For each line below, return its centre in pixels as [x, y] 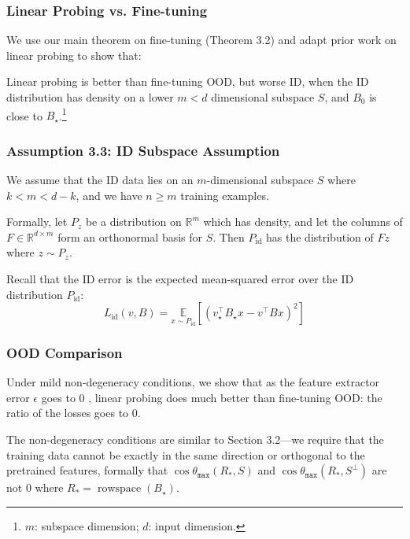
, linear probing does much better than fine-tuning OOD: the [235, 397]
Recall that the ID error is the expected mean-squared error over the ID [180, 279]
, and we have [109, 195]
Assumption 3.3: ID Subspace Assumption [143, 150]
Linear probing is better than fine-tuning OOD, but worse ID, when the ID [188, 81]
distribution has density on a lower [90, 97]
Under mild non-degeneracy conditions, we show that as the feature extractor [193, 382]
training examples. [225, 195]
